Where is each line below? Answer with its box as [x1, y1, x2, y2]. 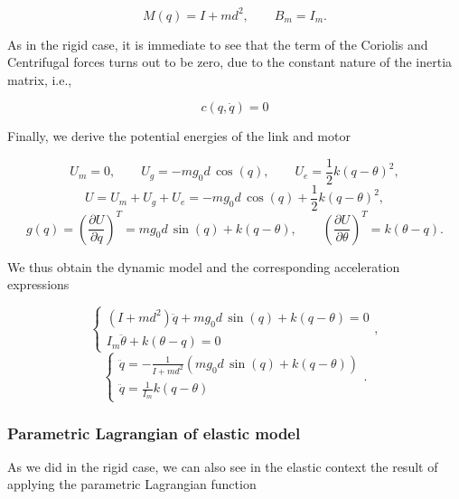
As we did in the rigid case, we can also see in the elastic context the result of [7, 457, 438, 475]
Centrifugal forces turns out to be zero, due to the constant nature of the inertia [7, 52, 453, 71]
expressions [7, 275, 70, 294]
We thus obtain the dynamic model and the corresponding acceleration [7, 257, 400, 276]
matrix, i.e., [7, 70, 72, 89]
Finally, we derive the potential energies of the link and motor [7, 127, 351, 146]
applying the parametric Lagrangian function [7, 475, 257, 494]
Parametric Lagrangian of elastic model [7, 421, 301, 444]
